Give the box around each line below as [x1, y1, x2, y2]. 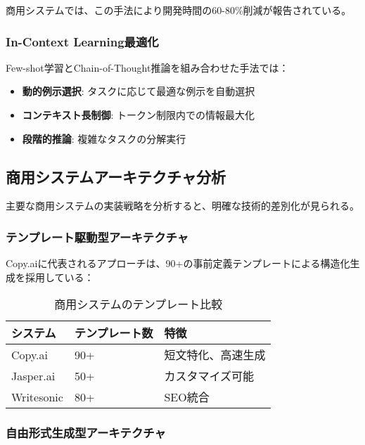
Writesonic [11, 388, 63, 405]
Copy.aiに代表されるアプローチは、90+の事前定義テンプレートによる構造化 [6, 256, 350, 271]
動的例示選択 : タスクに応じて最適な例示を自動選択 [22, 84, 255, 98]
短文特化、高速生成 [164, 347, 266, 363]
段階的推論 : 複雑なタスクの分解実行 [22, 131, 186, 146]
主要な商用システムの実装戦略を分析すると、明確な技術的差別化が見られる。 [6, 198, 360, 213]
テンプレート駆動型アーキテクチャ [6, 228, 189, 245]
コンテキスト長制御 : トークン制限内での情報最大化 [22, 108, 255, 122]
